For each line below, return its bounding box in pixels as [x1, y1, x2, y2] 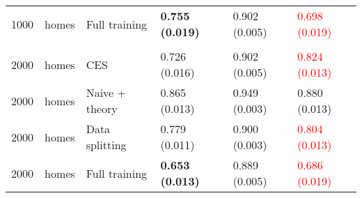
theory [86, 100, 118, 116]
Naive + [86, 84, 126, 100]
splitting [86, 137, 127, 153]
